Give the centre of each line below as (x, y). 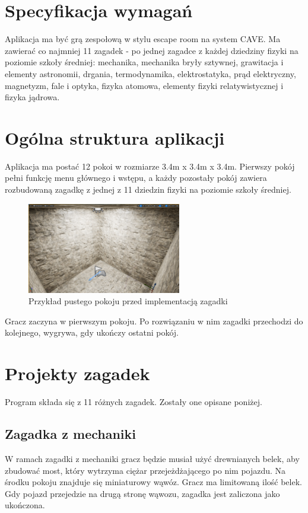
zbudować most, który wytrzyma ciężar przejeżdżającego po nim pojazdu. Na (145, 470)
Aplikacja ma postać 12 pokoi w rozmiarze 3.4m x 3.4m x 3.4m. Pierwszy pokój (150, 166)
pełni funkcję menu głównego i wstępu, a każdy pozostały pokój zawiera (136, 178)
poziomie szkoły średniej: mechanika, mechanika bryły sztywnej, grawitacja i (144, 62)
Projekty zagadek (77, 373)
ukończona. (25, 505)
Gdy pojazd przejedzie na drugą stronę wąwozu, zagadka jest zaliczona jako (142, 493)
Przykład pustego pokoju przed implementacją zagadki (128, 301)
